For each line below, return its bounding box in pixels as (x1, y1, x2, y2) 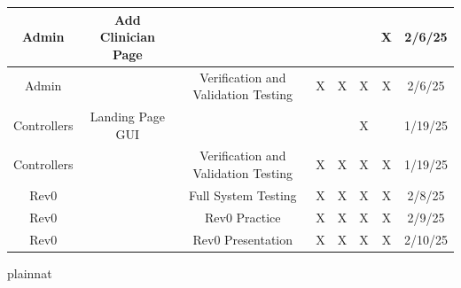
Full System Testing (188, 185, 297, 204)
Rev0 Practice (204, 207, 281, 226)
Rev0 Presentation (192, 230, 293, 248)
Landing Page (90, 106, 165, 125)
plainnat (7, 263, 52, 282)
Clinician (99, 27, 156, 46)
